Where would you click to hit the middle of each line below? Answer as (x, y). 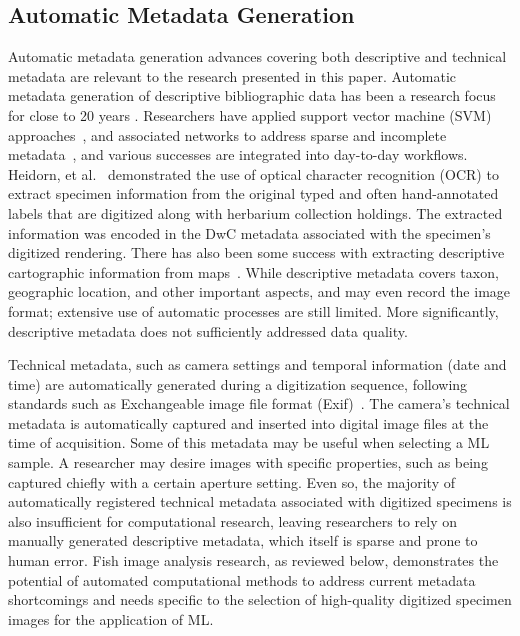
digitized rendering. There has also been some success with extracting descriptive (256, 252)
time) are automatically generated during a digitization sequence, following (238, 383)
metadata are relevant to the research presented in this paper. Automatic (232, 75)
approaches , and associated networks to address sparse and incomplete (227, 134)
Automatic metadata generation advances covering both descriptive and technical (257, 56)
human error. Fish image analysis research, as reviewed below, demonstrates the (253, 560)
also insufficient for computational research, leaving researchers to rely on (233, 520)
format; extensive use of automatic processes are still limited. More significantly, (253, 310)
